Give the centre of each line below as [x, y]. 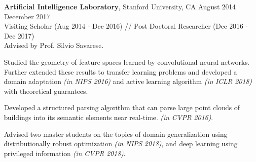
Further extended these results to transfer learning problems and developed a [121, 71]
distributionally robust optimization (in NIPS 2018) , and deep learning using [121, 143]
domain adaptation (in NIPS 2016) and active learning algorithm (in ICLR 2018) [128, 81]
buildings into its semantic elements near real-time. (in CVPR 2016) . [109, 117]
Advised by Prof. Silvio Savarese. [54, 45]
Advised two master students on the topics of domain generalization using [116, 134]
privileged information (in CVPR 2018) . [65, 153]
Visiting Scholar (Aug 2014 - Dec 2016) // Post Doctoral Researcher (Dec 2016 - [126, 26]
